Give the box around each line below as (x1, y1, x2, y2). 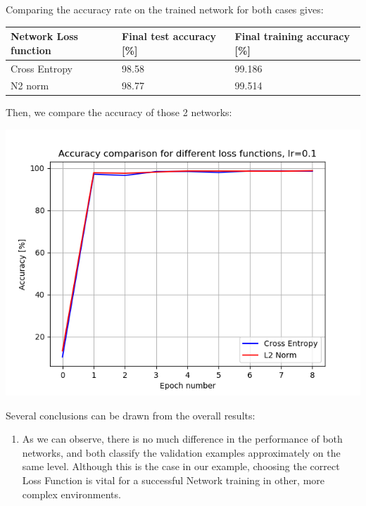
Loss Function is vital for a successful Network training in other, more (22, 473, 325, 488)
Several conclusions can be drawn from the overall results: (6, 407, 255, 422)
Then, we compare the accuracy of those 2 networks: (6, 105, 232, 120)
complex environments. (22, 486, 121, 501)
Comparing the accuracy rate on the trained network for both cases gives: (6, 2, 324, 16)
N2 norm (11, 78, 49, 93)
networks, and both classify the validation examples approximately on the (22, 445, 341, 460)
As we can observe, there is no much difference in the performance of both (22, 431, 343, 446)
